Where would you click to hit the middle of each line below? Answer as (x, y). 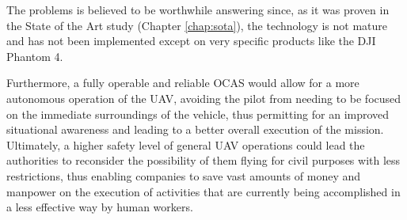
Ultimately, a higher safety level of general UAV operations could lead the (186, 144)
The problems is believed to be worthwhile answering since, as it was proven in (198, 9)
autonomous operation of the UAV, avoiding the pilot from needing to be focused (204, 98)
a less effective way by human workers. (100, 207)
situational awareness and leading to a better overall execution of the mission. (195, 129)
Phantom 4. (35, 56)
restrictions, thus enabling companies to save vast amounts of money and (184, 175)
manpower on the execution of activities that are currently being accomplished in (203, 191)
